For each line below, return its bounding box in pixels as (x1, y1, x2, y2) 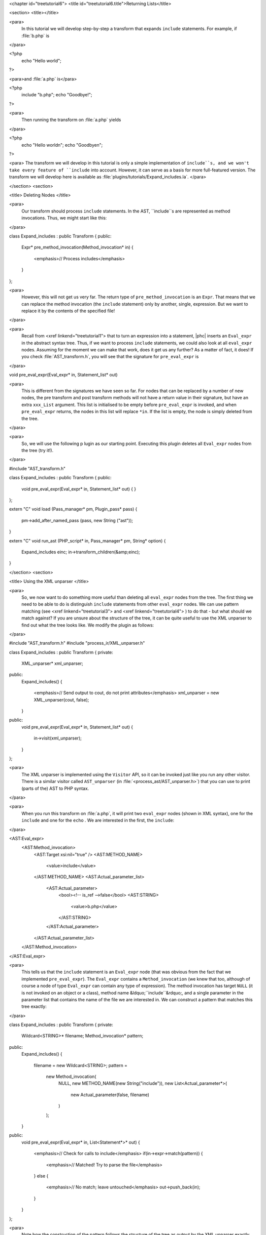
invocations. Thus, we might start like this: (21, 215, 107, 221)
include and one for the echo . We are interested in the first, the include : (21, 818, 174, 823)
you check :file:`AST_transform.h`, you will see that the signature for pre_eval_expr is (21, 354, 199, 360)
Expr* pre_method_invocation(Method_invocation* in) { (21, 245, 133, 250)
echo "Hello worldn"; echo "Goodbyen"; (21, 142, 103, 148)
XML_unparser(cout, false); (33, 697, 89, 702)
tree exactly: (21, 1003, 47, 1010)
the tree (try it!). (21, 448, 54, 453)
